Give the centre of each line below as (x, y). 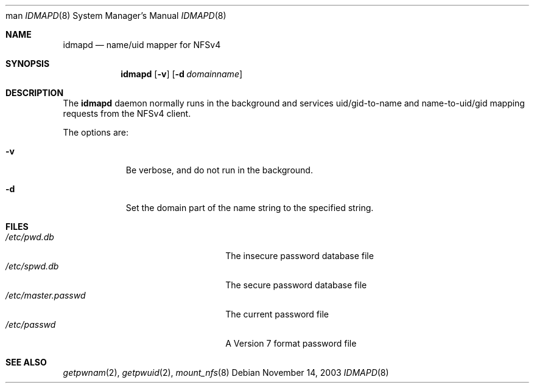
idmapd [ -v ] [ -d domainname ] (182, 74)
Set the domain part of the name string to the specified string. (250, 208)
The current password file (277, 314)
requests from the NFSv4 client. (127, 113)
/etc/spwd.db (32, 266)
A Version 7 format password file (291, 343)
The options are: (96, 132)
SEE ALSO (26, 362)
